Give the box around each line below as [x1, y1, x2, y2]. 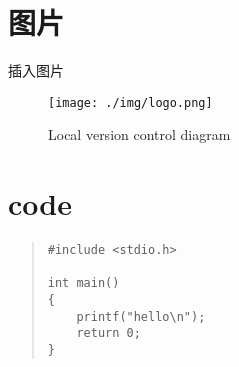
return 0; [76, 326, 141, 341]
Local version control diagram [48, 124, 231, 145]
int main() [47, 276, 120, 291]
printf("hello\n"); [76, 309, 206, 324]
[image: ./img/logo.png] [48, 95, 213, 110]
